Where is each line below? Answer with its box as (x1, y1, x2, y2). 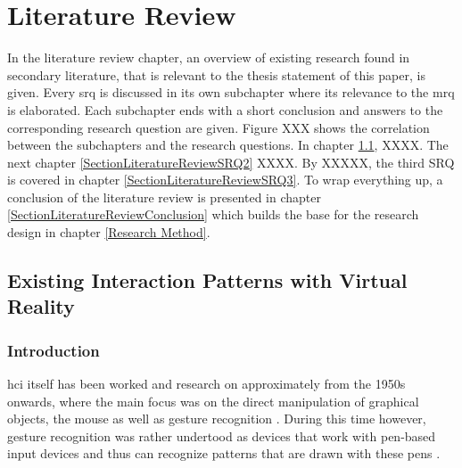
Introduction (7, 339, 100, 361)
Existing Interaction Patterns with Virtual (7, 267, 408, 294)
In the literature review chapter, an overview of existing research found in (7, 48, 410, 67)
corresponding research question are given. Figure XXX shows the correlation (7, 118, 430, 136)
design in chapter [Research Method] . (7, 223, 210, 242)
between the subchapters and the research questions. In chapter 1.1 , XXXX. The (7, 135, 449, 154)
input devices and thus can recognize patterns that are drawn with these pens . (7, 444, 441, 463)
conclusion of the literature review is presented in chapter (7, 187, 321, 206)
